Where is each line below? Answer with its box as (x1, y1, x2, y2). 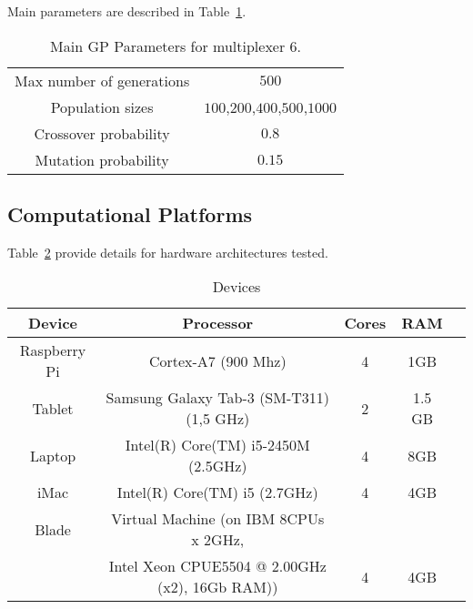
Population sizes (50, 96, 154, 117)
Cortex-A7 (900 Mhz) (148, 350, 287, 371)
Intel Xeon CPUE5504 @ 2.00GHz (108, 555, 327, 577)
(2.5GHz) (187, 455, 247, 477)
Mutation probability (35, 148, 169, 170)
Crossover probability (34, 122, 170, 144)
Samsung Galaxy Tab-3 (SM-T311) (106, 387, 330, 409)
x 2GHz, (191, 529, 245, 551)
